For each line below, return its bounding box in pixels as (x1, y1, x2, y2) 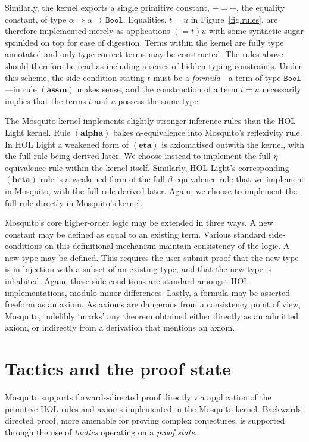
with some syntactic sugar (209, 24, 304, 37)
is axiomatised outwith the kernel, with (161, 138, 305, 150)
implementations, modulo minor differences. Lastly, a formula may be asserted (5, 286, 291, 298)
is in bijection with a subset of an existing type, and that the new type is (5, 263, 271, 275)
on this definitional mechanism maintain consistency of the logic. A (44, 239, 290, 252)
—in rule (5, 83, 37, 95)
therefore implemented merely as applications (5, 24, 170, 37)
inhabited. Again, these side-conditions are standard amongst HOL (5, 275, 249, 287)
